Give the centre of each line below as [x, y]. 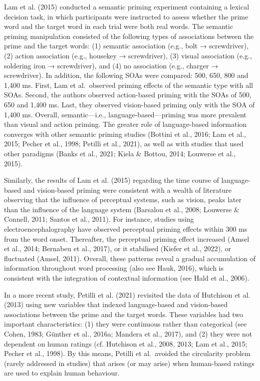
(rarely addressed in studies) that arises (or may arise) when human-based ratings [129, 363]
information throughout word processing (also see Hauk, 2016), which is [114, 268]
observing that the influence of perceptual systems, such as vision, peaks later [123, 199]
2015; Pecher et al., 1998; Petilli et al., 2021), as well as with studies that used [124, 144]
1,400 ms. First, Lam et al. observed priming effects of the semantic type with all [129, 85]
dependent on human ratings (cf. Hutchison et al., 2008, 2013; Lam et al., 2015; [126, 343]
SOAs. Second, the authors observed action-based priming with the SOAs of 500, [128, 95]
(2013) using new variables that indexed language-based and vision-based [116, 304]
